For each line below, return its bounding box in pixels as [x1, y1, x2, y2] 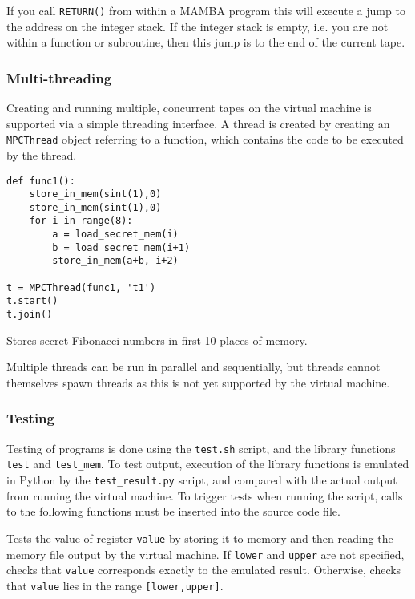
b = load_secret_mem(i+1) [52, 241, 191, 253]
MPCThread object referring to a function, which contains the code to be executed [6, 131, 404, 148]
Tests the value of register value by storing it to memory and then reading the [6, 529, 393, 546]
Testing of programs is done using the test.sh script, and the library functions [6, 439, 396, 456]
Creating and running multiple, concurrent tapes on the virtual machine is [6, 99, 372, 116]
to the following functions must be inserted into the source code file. [6, 503, 340, 520]
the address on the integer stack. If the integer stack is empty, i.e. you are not [6, 18, 389, 34]
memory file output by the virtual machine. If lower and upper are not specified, [6, 545, 405, 562]
